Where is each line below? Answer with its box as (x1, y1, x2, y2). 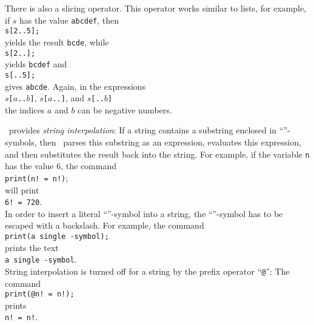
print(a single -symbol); (5, 232, 109, 241)
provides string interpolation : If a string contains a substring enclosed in (8, 124, 277, 136)
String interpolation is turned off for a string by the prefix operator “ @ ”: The (5, 264, 290, 277)
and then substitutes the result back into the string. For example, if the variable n (5, 147, 310, 160)
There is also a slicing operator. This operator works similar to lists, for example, (5, 2, 307, 14)
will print (5, 183, 39, 196)
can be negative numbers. (78, 103, 172, 116)
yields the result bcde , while (5, 35, 109, 48)
